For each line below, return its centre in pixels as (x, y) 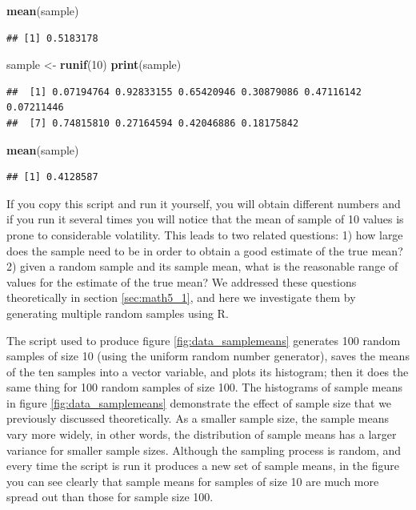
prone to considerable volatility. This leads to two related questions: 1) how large (205, 234)
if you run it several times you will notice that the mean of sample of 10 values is (205, 219)
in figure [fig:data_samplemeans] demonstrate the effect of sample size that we (199, 402)
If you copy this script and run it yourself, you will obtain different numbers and (204, 203)
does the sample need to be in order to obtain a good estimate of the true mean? (205, 250)
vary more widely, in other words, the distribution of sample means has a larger (202, 434)
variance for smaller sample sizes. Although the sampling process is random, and (204, 450)
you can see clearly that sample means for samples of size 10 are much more (193, 481)
